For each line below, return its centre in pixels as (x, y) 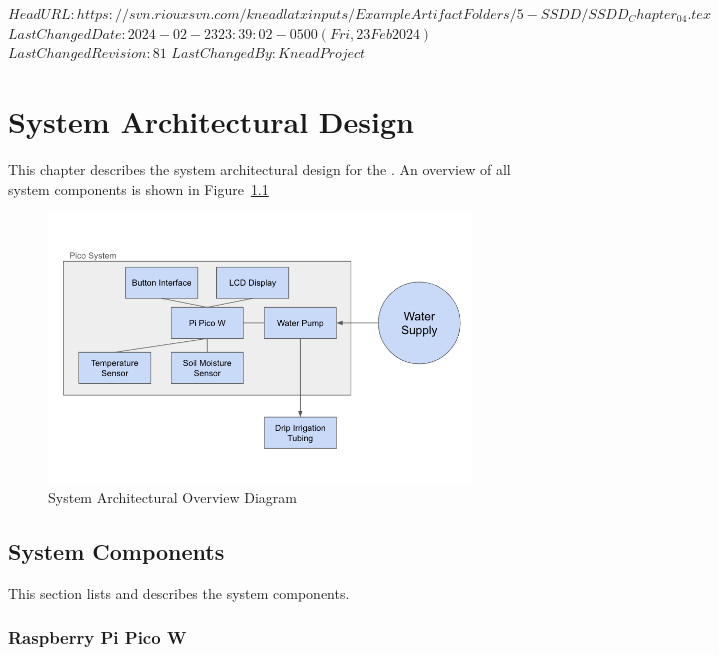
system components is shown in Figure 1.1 (138, 188)
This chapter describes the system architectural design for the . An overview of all (259, 168)
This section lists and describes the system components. (179, 592)
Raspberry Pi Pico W (97, 637)
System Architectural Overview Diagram (172, 496)
